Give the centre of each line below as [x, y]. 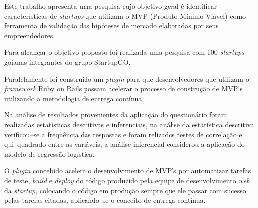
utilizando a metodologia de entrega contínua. [74, 98]
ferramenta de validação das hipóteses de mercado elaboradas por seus [112, 26]
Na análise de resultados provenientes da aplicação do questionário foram [116, 115]
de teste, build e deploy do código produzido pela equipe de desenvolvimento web [127, 180]
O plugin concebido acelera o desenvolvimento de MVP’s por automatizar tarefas [128, 170]
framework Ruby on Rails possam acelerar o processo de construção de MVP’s [124, 88]
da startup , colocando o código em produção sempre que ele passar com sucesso [125, 190]
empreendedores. [30, 35]
